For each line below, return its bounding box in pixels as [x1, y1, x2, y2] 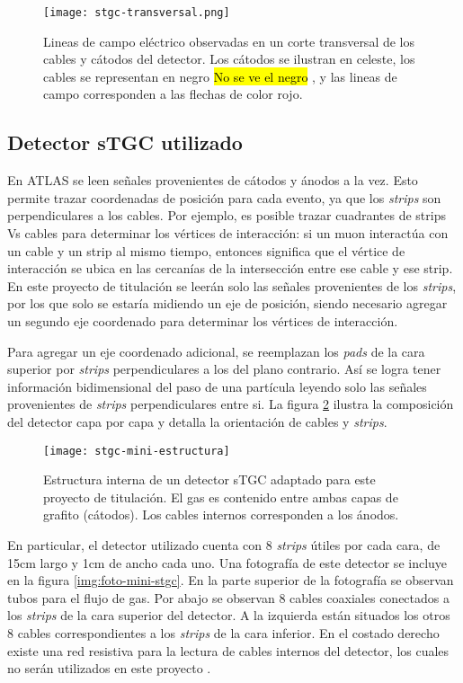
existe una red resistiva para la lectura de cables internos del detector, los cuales [7, 641, 450, 660]
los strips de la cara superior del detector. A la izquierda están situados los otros [7, 606, 450, 625]
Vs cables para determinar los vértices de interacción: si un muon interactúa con [7, 224, 449, 243]
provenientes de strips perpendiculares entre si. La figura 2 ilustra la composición [7, 395, 454, 413]
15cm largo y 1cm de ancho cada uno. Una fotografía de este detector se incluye [7, 553, 448, 572]
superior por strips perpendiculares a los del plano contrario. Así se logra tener [7, 359, 441, 378]
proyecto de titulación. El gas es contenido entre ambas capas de [43, 487, 398, 506]
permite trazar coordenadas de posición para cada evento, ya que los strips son [7, 188, 441, 207]
